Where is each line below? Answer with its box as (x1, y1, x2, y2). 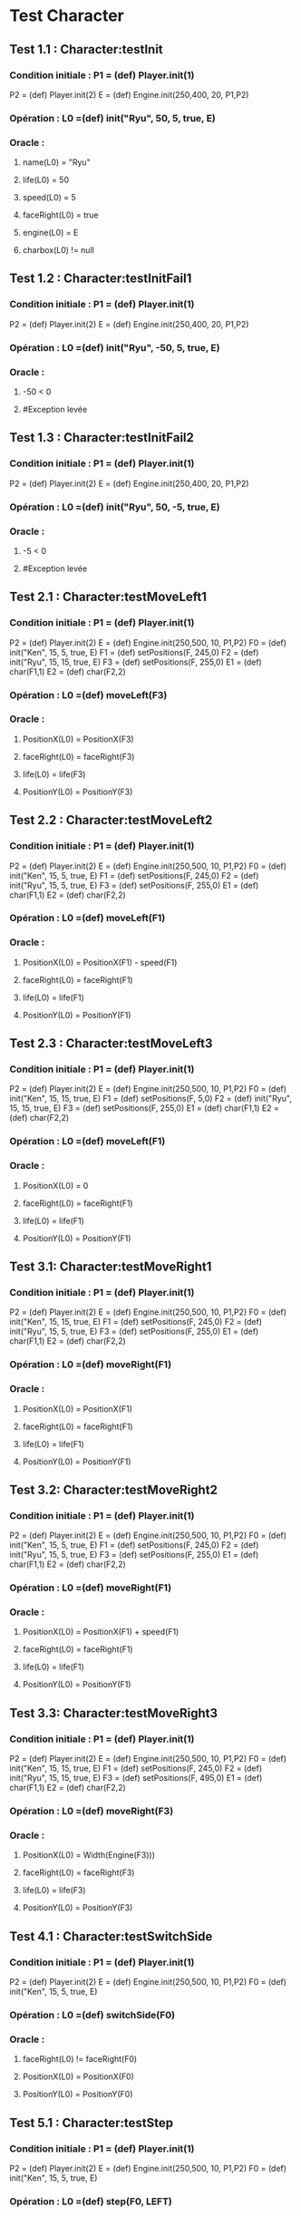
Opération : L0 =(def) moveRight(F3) (9, 1805, 174, 1818)
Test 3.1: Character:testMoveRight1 (9, 1259, 212, 1275)
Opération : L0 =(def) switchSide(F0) (9, 2008, 176, 2021)
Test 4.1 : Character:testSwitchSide (9, 1929, 213, 1944)
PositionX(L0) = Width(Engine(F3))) (22, 1850, 156, 1861)
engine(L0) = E (22, 228, 79, 238)
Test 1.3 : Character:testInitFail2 (9, 430, 195, 445)
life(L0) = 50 (22, 174, 70, 186)
